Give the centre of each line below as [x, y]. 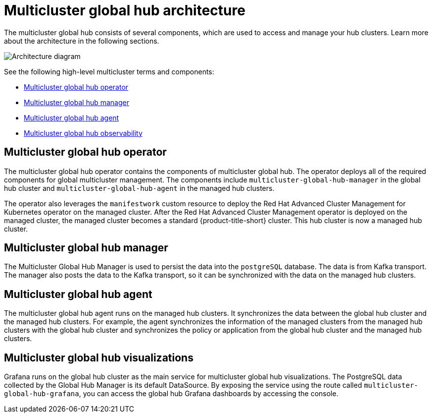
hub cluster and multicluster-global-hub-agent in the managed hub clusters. [139, 188]
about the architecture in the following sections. [82, 41]
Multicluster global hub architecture [125, 10]
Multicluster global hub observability [83, 133]
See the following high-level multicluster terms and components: [109, 71]
